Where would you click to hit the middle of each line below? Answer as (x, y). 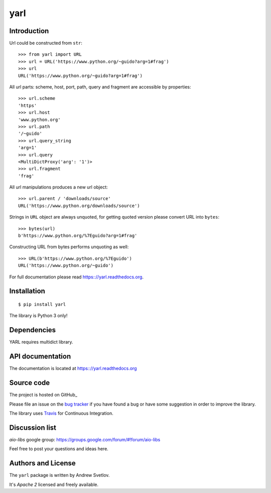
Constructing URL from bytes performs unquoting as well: (69, 247)
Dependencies (33, 330)
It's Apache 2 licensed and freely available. (54, 484)
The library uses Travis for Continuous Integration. (61, 413)
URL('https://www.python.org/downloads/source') (79, 206)
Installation (27, 291)
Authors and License (42, 463)
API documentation (40, 357)
